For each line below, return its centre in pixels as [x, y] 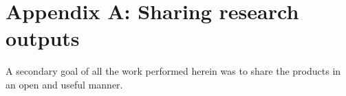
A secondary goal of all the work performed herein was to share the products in [173, 71]
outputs [43, 38]
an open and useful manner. [64, 84]
